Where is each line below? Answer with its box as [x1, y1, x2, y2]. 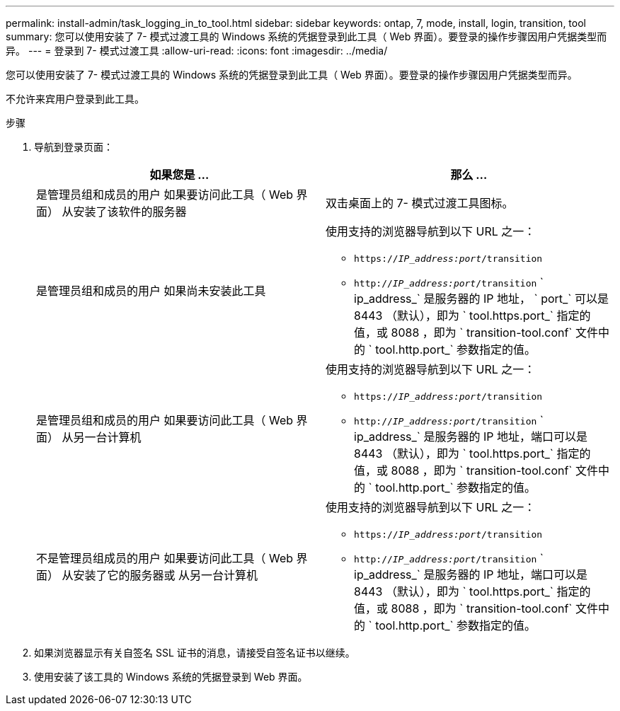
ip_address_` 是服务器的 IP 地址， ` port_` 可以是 [354, 291, 609, 306]
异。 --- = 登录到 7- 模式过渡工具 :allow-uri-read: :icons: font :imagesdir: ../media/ [6, 45, 388, 57]
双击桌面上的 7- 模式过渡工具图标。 [326, 196, 514, 210]
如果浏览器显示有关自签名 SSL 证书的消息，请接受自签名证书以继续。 [34, 647, 355, 659]
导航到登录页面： [34, 141, 113, 153]
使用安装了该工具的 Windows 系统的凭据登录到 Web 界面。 [34, 671, 308, 683]
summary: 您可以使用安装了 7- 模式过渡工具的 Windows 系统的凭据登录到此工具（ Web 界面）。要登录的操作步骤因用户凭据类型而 [6, 30, 607, 42]
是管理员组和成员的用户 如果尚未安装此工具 [36, 283, 266, 298]
